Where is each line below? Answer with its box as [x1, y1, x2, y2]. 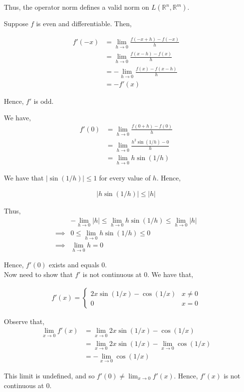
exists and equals [49, 260, 99, 270]
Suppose [4, 18, 29, 28]
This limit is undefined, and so [4, 371, 95, 381]
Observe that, [4, 316, 45, 326]
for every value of [99, 172, 151, 182]
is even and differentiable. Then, [36, 18, 132, 28]
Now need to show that [4, 269, 73, 279]
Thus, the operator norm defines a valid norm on [4, 2, 149, 12]
